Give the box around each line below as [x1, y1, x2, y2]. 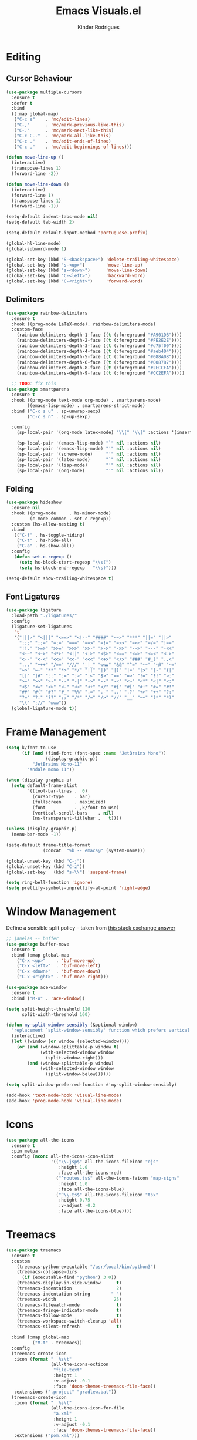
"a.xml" [53, 1411, 72, 1417]
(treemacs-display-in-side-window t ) [16, 1280, 122, 1286]
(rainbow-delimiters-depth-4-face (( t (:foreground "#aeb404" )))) [16, 348, 182, 354]
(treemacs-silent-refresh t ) [16, 1324, 122, 1330]
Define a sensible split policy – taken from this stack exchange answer [6, 924, 176, 931]
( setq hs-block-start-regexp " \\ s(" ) [19, 559, 111, 565]
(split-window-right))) [45, 1055, 104, 1061]
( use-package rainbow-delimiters [6, 310, 88, 316]
